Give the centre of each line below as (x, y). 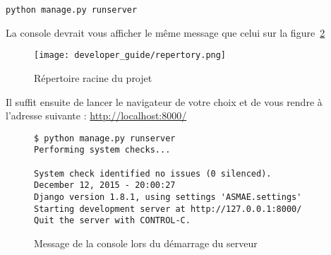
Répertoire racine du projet (93, 77)
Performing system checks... (102, 150)
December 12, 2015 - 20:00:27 (105, 185)
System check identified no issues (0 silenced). (153, 173)
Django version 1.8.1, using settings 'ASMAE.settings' (168, 197)
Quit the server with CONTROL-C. (112, 221)
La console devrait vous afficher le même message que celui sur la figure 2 (165, 32)
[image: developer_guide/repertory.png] (130, 55)
